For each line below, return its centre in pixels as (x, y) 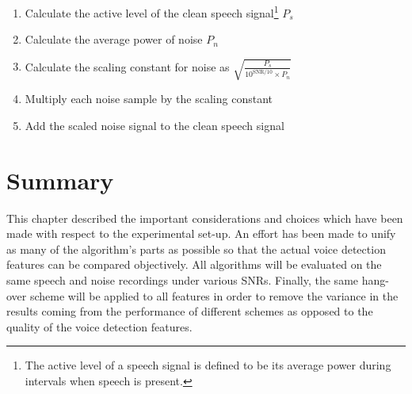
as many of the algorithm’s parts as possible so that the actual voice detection (196, 249)
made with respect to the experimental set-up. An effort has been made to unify (201, 233)
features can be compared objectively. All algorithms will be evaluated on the (194, 264)
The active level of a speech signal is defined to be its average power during (208, 365)
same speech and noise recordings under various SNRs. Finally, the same (183, 280)
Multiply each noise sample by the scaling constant (149, 99)
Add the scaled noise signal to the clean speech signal (154, 125)
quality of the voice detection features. (99, 326)
